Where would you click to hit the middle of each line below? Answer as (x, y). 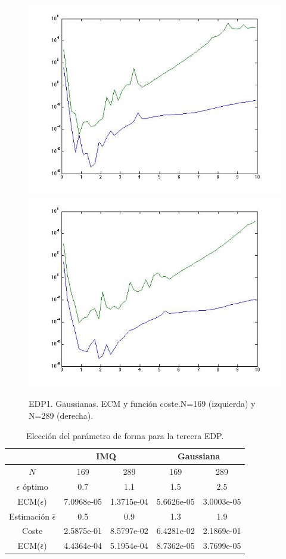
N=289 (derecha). (61, 415)
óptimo (35, 486)
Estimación (29, 516)
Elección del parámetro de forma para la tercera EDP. (125, 435)
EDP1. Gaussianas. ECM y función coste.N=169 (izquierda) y (142, 404)
